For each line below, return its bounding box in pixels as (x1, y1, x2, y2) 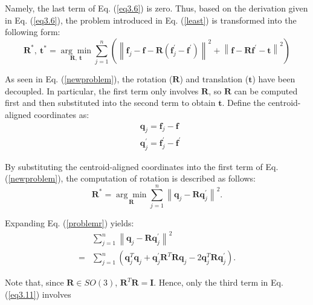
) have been (252, 73, 295, 85)
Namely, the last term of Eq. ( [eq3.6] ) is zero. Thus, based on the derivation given (5, 2, 308, 14)
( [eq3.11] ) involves (5, 287, 71, 300)
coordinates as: (34, 108, 89, 120)
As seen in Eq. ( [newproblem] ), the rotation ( (5, 73, 173, 85)
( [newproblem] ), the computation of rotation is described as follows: (5, 172, 256, 185)
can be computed (234, 84, 298, 97)
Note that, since (5, 276, 64, 289)
